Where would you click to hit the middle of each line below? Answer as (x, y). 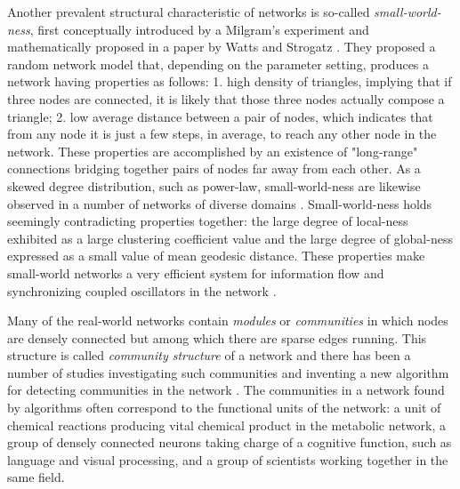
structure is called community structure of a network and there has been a (209, 355)
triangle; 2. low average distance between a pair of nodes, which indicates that (220, 116)
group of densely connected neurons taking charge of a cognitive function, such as (230, 442)
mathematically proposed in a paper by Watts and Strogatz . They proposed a (222, 47)
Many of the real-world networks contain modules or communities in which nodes (228, 321)
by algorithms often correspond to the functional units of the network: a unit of (224, 408)
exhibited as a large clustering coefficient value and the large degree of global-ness (230, 238)
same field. (36, 477)
